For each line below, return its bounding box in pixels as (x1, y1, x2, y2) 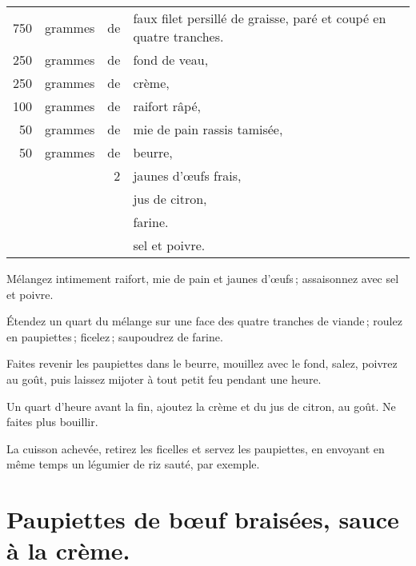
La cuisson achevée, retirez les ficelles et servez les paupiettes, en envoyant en (6, 440, 385, 456)
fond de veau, (133, 50, 209, 69)
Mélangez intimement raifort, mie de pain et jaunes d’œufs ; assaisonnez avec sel (6, 270, 399, 286)
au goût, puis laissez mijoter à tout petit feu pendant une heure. (6, 370, 322, 387)
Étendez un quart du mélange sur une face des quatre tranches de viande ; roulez (6, 313, 402, 329)
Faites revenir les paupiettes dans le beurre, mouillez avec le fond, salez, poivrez (6, 355, 398, 372)
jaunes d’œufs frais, (133, 166, 242, 185)
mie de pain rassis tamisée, (133, 120, 283, 138)
